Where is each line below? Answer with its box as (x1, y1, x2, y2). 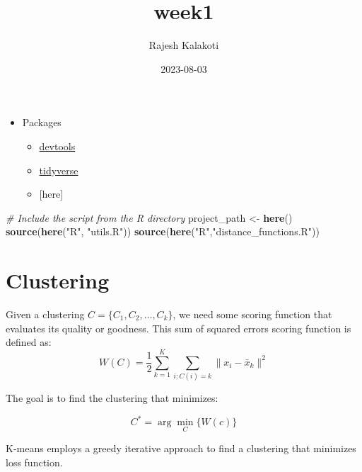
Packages (22, 115, 62, 130)
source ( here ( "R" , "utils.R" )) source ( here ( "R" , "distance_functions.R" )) (6, 224, 320, 239)
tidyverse (39, 162, 78, 177)
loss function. (6, 454, 63, 469)
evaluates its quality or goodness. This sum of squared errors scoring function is (6, 320, 351, 335)
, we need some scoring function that (173, 307, 332, 321)
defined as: (6, 335, 52, 349)
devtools (39, 138, 76, 153)
